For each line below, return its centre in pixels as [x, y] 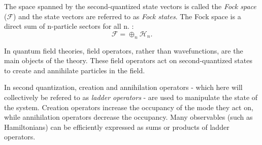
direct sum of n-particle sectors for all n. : [69, 26]
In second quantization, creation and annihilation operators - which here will [123, 87]
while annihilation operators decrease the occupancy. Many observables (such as [128, 117]
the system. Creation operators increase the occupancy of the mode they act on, [129, 107]
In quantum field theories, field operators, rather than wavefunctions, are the [124, 50]
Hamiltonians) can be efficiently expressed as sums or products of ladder [117, 127]
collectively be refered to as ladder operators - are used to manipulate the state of [131, 97]
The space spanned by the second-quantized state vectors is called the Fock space [130, 6]
